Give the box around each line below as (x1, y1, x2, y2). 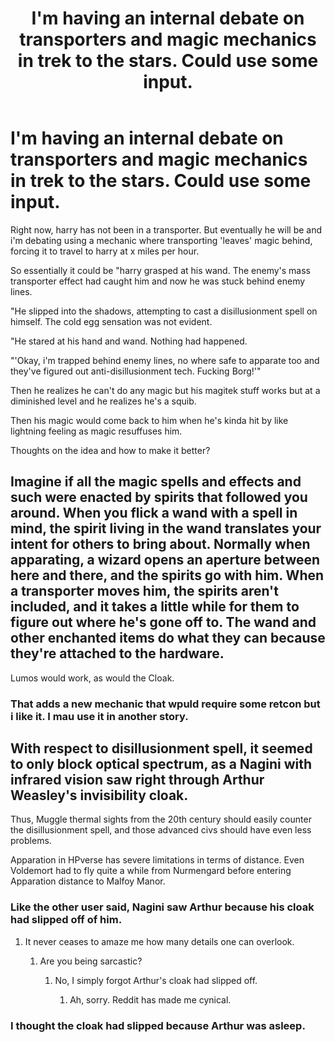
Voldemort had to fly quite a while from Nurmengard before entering (10, 865, 292, 877)
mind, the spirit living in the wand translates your (10, 520, 322, 537)
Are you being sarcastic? (39, 955, 143, 967)
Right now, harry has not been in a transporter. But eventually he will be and (10, 223, 323, 236)
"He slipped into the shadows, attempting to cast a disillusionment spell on (10, 305, 318, 317)
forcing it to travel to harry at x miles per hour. (10, 245, 200, 257)
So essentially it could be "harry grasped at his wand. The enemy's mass (10, 264, 311, 276)
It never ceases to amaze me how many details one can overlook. (24, 935, 295, 947)
